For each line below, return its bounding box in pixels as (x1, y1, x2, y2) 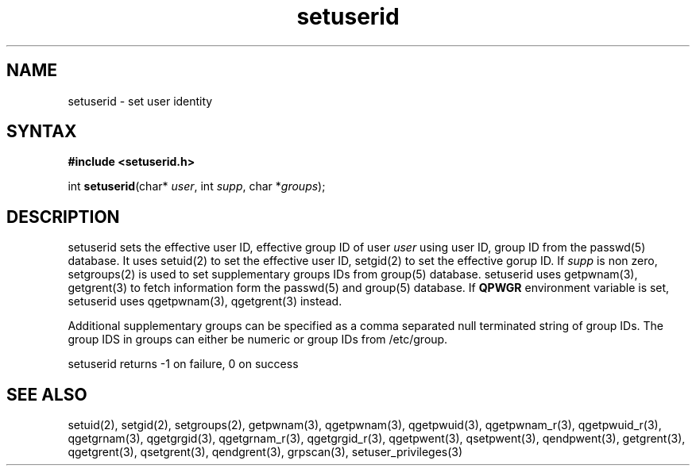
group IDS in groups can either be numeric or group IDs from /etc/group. (68, 332, 448, 347)
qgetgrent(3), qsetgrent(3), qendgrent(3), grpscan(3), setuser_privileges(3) (68, 445, 463, 459)
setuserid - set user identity (68, 94, 213, 108)
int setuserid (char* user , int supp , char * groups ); (68, 179, 326, 194)
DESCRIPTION (6, 206, 120, 227)
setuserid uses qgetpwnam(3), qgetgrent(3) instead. (68, 294, 342, 309)
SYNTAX (6, 121, 77, 142)
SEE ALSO (6, 384, 87, 405)
